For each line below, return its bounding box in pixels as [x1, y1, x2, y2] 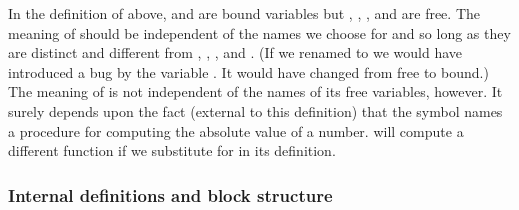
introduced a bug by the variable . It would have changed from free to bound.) [8, 61, 489, 82]
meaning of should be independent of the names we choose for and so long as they [8, 22, 511, 43]
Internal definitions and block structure [8, 182, 333, 207]
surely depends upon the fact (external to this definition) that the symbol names [8, 100, 503, 121]
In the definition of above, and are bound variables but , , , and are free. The [8, 3, 480, 23]
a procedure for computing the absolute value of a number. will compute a [8, 120, 464, 141]
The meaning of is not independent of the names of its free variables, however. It [8, 81, 503, 102]
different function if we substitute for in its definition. [8, 140, 336, 161]
